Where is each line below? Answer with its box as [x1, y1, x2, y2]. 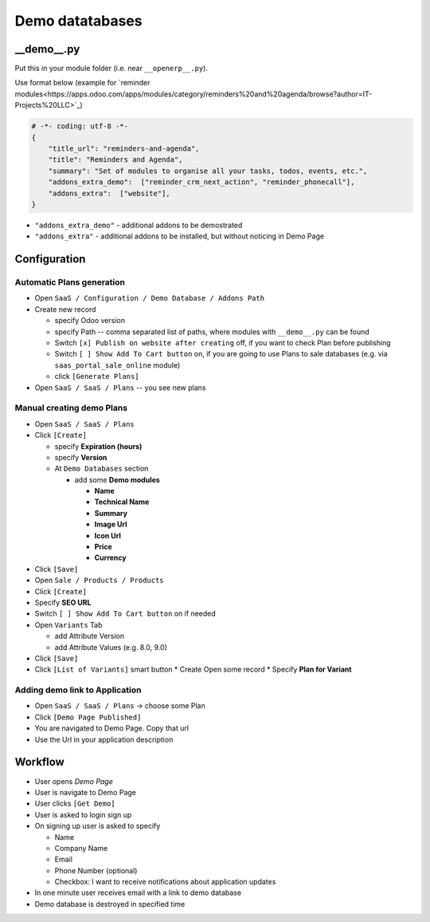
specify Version [54, 452, 107, 462]
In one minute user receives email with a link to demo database [34, 888, 242, 897]
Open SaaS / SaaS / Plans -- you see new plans [34, 383, 206, 392]
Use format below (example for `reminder [14, 78, 150, 88]
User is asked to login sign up [34, 810, 132, 819]
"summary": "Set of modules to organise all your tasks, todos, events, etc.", [48, 166, 368, 175]
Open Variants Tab [34, 620, 103, 629]
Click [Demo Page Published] [34, 712, 142, 722]
